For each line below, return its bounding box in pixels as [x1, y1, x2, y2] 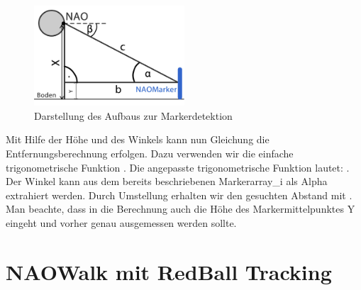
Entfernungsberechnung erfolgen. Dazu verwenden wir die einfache [6, 145, 294, 160]
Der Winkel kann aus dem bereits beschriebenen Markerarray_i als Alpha [6, 174, 328, 189]
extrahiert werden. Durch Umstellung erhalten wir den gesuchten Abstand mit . [6, 187, 352, 202]
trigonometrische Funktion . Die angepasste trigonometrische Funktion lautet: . [6, 160, 350, 174]
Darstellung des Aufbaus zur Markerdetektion [34, 108, 233, 123]
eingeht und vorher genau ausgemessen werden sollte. [6, 215, 237, 230]
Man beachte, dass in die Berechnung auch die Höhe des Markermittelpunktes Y [6, 201, 355, 216]
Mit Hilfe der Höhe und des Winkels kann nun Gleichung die [6, 132, 270, 147]
